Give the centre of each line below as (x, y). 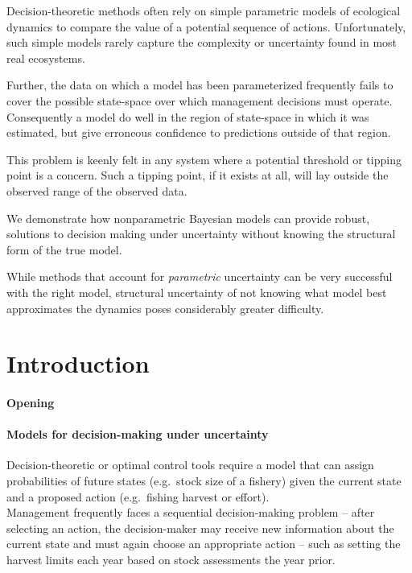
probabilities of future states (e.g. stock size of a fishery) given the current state (204, 481)
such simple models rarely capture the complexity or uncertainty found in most (202, 42)
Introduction (78, 363)
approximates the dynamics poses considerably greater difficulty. (165, 308)
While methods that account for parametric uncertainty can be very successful (200, 276)
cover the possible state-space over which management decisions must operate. (200, 100)
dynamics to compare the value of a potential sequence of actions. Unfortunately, (206, 26)
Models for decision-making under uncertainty (138, 434)
